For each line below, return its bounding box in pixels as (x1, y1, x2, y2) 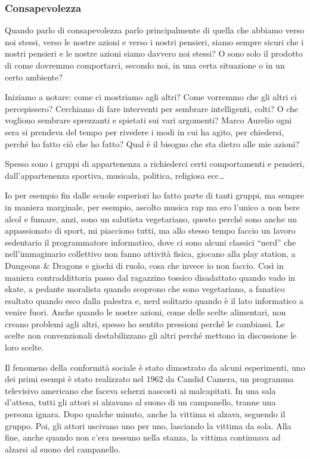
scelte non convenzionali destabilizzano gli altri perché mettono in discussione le (5, 329, 297, 342)
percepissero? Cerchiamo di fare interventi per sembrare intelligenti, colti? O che (5, 102, 299, 114)
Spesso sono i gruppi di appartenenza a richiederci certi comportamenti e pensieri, (5, 157, 305, 170)
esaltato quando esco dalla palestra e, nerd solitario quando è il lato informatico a (5, 294, 303, 306)
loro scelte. (5, 341, 44, 353)
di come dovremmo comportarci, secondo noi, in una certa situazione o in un (5, 59, 285, 71)
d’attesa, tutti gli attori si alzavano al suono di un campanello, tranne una (5, 396, 276, 408)
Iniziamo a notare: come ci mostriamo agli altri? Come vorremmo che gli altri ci (5, 91, 297, 103)
